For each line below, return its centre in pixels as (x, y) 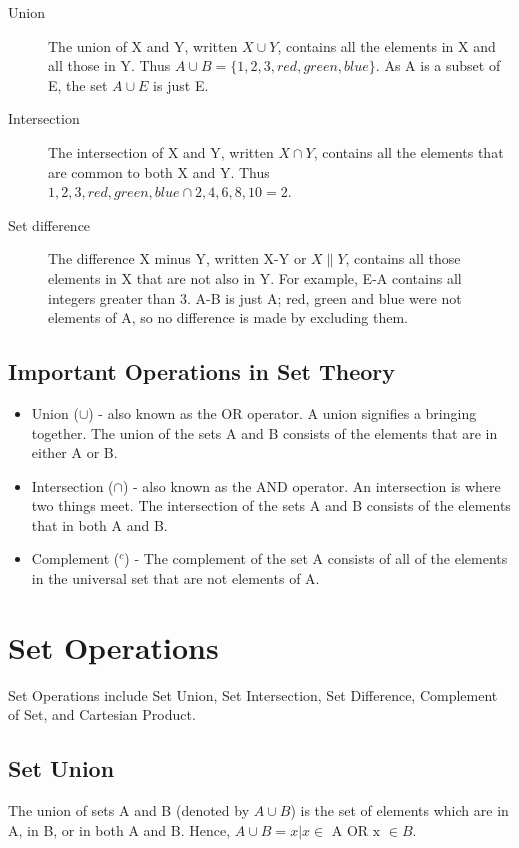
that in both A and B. (99, 524)
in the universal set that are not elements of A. (175, 578)
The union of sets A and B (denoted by (129, 810)
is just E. (181, 84)
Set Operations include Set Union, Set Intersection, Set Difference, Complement (253, 694)
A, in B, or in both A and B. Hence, (119, 829)
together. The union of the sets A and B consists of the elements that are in (264, 432)
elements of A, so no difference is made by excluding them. (228, 317)
